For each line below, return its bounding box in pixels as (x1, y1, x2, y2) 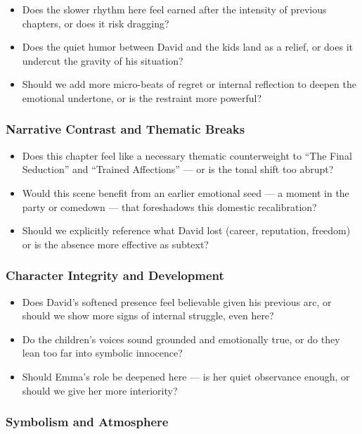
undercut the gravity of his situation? (22, 53, 183, 68)
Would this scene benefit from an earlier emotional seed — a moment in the (22, 185, 349, 200)
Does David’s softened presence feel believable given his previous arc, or (22, 294, 332, 309)
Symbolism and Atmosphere (6, 413, 169, 430)
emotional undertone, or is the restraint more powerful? (22, 90, 262, 105)
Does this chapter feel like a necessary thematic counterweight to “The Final (22, 148, 352, 162)
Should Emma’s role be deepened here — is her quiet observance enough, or (22, 369, 350, 383)
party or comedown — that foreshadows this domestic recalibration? (22, 199, 317, 214)
